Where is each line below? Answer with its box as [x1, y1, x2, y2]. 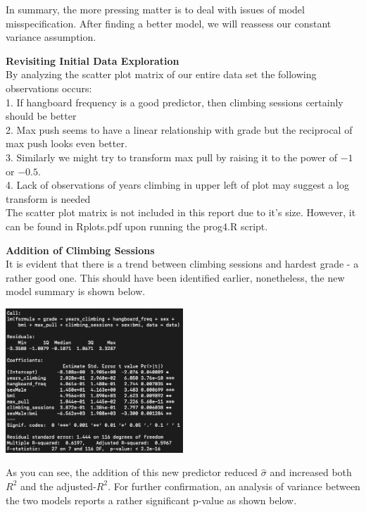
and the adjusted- [20, 478, 96, 493]
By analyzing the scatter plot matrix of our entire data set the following [6, 67, 317, 82]
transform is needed [6, 191, 91, 206]
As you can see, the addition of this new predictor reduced [6, 465, 258, 480]
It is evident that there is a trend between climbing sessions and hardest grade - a [6, 256, 359, 271]
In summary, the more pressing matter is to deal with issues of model [6, 2, 305, 16]
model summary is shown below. [6, 284, 146, 299]
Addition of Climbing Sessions [6, 242, 155, 257]
